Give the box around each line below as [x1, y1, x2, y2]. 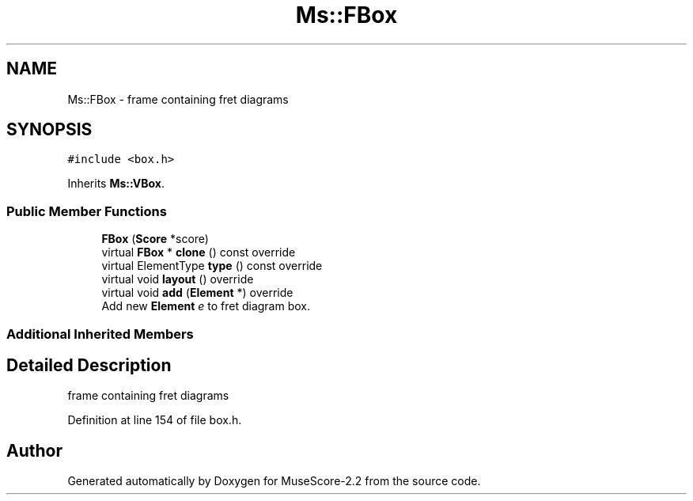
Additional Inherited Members [6, 325, 194, 342]
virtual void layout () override [101, 272, 254, 287]
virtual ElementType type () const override [101, 259, 323, 273]
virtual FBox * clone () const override [101, 245, 296, 260]
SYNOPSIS [6, 120, 93, 140]
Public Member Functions [6, 203, 167, 219]
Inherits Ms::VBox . [67, 176, 165, 191]
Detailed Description [6, 355, 172, 375]
